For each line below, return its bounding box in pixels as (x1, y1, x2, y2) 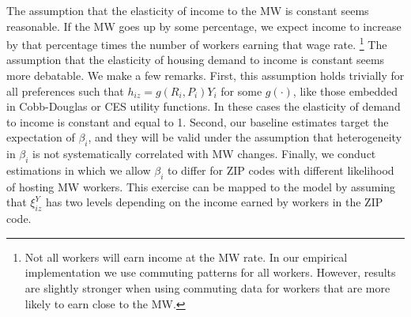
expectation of (6, 129, 75, 145)
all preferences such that (6, 82, 124, 99)
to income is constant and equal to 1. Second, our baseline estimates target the (6, 113, 389, 130)
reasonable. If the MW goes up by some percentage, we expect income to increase (6, 17, 402, 34)
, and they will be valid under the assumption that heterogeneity (88, 129, 402, 145)
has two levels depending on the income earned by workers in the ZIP (45, 194, 383, 210)
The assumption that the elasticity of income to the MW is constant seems (6, 2, 369, 18)
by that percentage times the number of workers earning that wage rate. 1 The (6, 34, 387, 52)
